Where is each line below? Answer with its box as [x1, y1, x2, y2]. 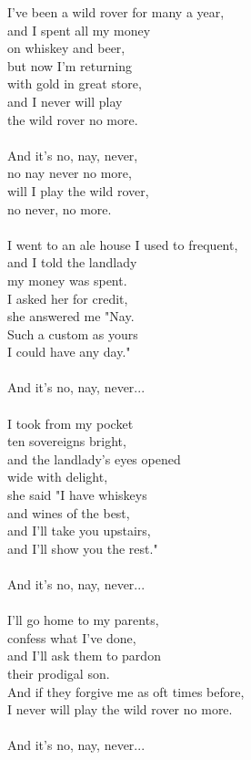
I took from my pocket [7, 413, 134, 432]
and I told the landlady [7, 253, 137, 272]
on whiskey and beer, [7, 38, 125, 57]
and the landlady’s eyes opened [7, 449, 181, 468]
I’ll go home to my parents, [7, 610, 159, 630]
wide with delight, [7, 467, 108, 486]
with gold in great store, [7, 74, 142, 93]
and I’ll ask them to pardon [7, 646, 161, 665]
